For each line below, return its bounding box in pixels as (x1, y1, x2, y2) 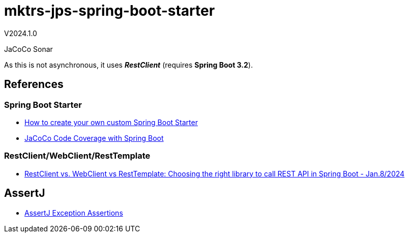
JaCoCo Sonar (4, 44, 53, 53)
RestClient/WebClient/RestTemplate (4, 151, 151, 161)
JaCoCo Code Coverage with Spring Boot (24, 133, 164, 142)
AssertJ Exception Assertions (24, 208, 123, 217)
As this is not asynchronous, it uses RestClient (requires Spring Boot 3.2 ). (4, 60, 253, 69)
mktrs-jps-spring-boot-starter (4, 2, 215, 19)
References (4, 78, 64, 91)
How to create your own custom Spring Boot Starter (24, 117, 198, 127)
